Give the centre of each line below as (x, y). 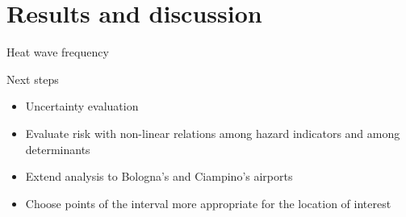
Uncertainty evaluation (82, 106)
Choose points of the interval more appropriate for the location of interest (208, 203)
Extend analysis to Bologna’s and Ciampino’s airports (159, 176)
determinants (58, 149)
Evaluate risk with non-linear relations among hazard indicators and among (213, 133)
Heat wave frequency (58, 52)
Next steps (33, 79)
